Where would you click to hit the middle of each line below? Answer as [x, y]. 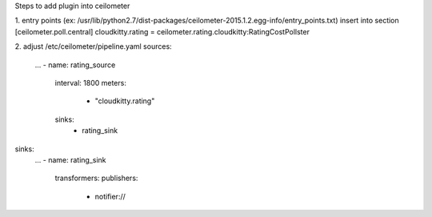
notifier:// [110, 196]
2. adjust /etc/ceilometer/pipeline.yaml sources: [93, 46]
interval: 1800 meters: [91, 82]
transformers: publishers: [96, 178]
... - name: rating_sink [71, 159]
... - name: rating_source [75, 65]
